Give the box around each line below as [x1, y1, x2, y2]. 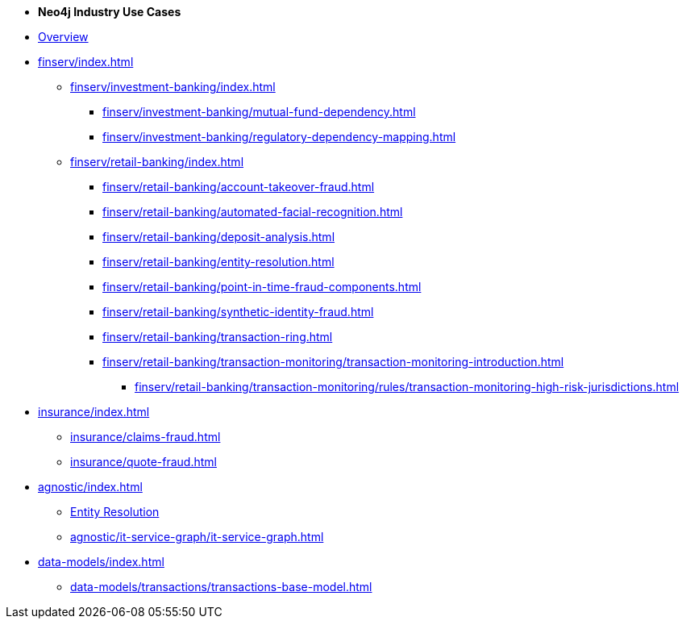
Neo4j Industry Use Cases [38, 5, 181, 19]
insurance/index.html [38, 405, 150, 419]
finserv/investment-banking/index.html [70, 80, 276, 94]
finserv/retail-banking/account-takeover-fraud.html [102, 180, 375, 194]
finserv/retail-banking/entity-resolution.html [102, 255, 335, 269]
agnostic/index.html [38, 480, 143, 494]
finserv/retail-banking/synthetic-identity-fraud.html [102, 305, 374, 319]
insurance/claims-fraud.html [70, 430, 221, 444]
